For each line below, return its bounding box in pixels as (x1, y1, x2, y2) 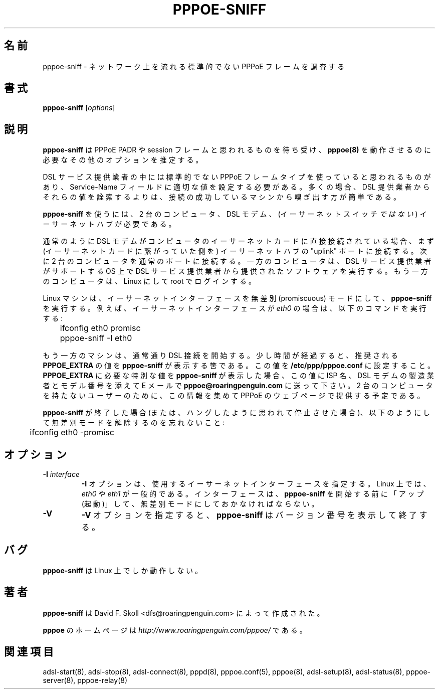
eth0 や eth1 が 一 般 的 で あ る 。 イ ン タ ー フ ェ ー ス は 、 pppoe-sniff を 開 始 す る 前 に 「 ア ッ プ (81, 489, 424, 498)
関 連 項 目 (4, 645, 54, 658)
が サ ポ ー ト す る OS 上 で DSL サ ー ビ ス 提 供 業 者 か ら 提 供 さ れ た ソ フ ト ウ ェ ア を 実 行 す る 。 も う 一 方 (43, 267, 428, 276)
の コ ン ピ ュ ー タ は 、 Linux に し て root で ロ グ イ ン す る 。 (43, 277, 256, 286)
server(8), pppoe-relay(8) (43, 675, 128, 684)
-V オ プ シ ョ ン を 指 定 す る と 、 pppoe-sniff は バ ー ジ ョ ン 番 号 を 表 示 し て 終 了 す (81, 510, 427, 521)
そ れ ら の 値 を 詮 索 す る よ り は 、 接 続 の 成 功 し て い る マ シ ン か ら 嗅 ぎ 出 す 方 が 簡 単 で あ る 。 (43, 193, 400, 202)
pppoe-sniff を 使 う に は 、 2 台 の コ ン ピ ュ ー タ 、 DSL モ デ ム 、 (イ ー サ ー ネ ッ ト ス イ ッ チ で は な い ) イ (43, 210, 427, 219)
